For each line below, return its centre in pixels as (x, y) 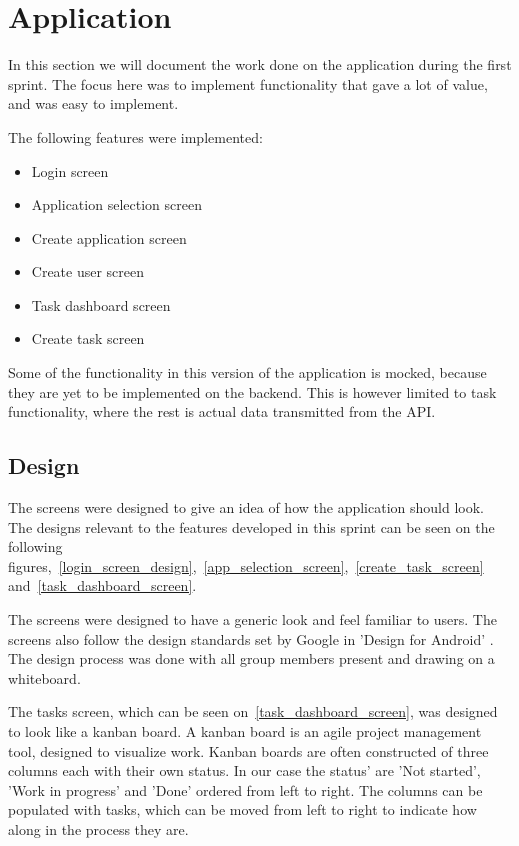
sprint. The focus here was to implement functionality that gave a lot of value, (248, 83)
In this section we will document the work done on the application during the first (260, 64)
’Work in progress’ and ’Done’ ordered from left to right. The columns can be (245, 789)
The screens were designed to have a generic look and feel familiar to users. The (252, 619)
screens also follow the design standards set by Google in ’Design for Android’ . (251, 638)
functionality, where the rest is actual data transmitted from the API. (222, 411)
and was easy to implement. (93, 103)
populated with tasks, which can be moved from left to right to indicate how (242, 809)
